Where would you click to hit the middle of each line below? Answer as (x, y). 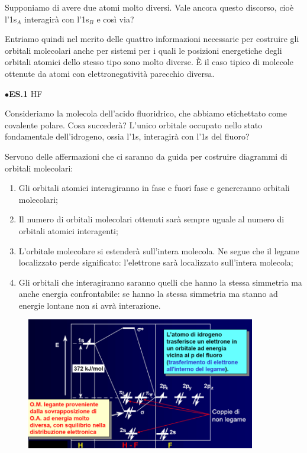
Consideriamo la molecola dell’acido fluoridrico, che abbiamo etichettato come (146, 113)
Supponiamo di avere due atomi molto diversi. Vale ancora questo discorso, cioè (149, 7)
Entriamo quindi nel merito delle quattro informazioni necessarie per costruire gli (152, 39)
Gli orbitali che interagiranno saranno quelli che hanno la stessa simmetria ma (160, 282)
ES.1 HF (26, 93)
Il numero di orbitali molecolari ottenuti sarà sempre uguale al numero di (151, 219)
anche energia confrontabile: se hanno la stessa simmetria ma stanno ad (148, 294)
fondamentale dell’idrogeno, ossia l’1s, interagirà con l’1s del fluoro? (127, 136)
